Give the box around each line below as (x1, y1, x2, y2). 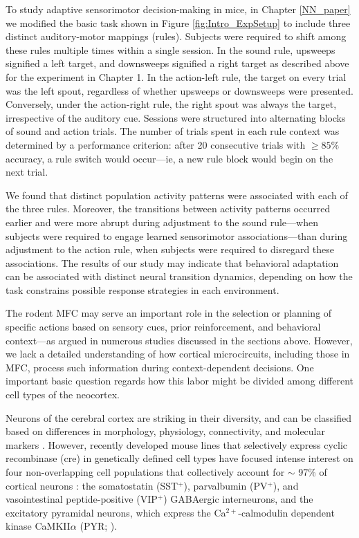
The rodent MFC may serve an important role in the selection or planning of (6, 306, 332, 320)
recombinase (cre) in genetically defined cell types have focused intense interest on (6, 451, 353, 465)
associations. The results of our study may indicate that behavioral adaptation (6, 255, 339, 270)
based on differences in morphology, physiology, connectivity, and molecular (6, 424, 325, 438)
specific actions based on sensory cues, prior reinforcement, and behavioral (6, 319, 321, 334)
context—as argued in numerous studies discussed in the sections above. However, (6, 333, 353, 347)
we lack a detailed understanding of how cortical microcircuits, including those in (6, 346, 350, 361)
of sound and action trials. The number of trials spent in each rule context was (6, 124, 340, 138)
